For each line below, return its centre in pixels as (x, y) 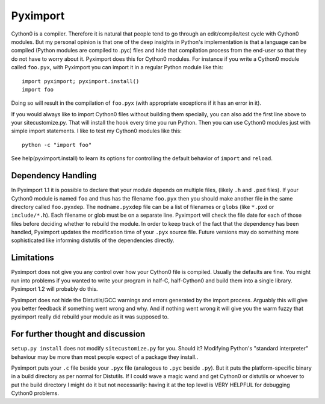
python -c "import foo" (57, 145)
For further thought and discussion (78, 334)
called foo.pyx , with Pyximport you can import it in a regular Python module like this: (117, 67)
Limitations (32, 258)
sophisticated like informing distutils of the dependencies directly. (93, 240)
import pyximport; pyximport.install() (81, 81)
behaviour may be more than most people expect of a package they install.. (105, 357)
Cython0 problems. (35, 393)
